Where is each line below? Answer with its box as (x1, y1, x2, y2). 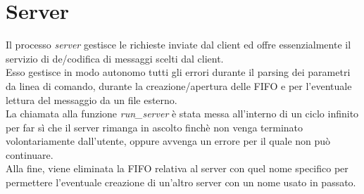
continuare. (6, 147, 54, 162)
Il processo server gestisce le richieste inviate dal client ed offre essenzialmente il (6, 37, 351, 52)
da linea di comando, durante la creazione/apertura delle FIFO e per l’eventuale (6, 78, 352, 93)
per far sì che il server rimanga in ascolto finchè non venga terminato (6, 119, 303, 134)
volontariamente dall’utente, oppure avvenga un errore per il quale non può (6, 134, 331, 148)
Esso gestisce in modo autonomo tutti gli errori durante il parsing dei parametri (6, 65, 351, 79)
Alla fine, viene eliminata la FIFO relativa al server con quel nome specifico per (6, 161, 349, 176)
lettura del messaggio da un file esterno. (6, 92, 177, 107)
